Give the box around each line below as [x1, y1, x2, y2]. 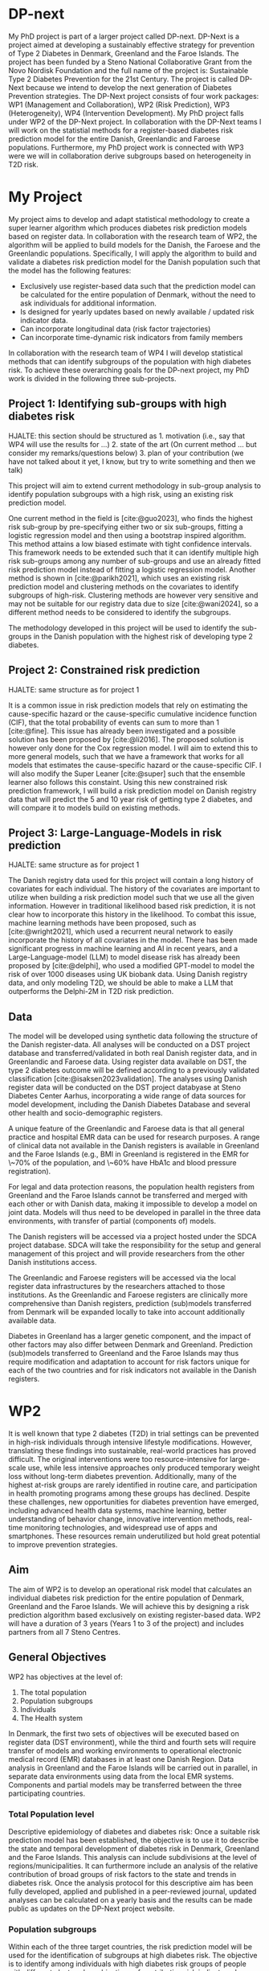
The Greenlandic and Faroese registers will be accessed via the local [8, 1273, 237, 1283]
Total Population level [8, 1809, 95, 1820]
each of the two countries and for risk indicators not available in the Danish [8, 1365, 257, 1375]
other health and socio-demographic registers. [8, 1108, 163, 1118]
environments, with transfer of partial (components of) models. [8, 1216, 217, 1226]
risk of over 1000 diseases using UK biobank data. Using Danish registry [8, 970, 248, 979]
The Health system [19, 1713, 83, 1723]
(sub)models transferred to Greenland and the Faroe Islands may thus [8, 1349, 239, 1358]
